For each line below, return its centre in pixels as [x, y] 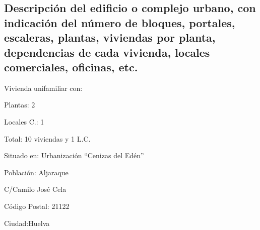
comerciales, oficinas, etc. [71, 67]
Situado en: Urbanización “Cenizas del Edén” [74, 155]
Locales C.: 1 [24, 121]
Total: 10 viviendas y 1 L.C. [47, 138]
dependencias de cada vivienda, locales [107, 52]
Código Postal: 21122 [37, 206]
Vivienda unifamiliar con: [43, 88]
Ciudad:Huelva [27, 223]
